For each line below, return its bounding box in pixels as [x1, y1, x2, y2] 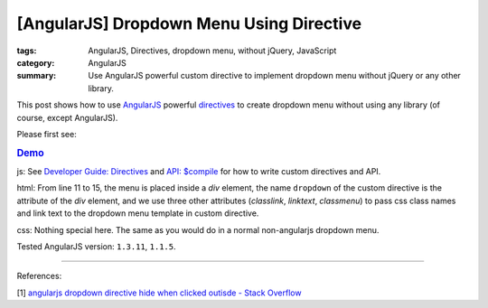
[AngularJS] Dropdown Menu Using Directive [16, 14, 361, 33]
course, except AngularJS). [16, 112, 118, 123]
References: [16, 271, 62, 282]
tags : [16, 45, 37, 56]
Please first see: [16, 128, 77, 139]
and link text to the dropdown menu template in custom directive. [16, 208, 259, 219]
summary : [16, 70, 57, 81]
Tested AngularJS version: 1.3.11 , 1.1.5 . [16, 240, 176, 252]
